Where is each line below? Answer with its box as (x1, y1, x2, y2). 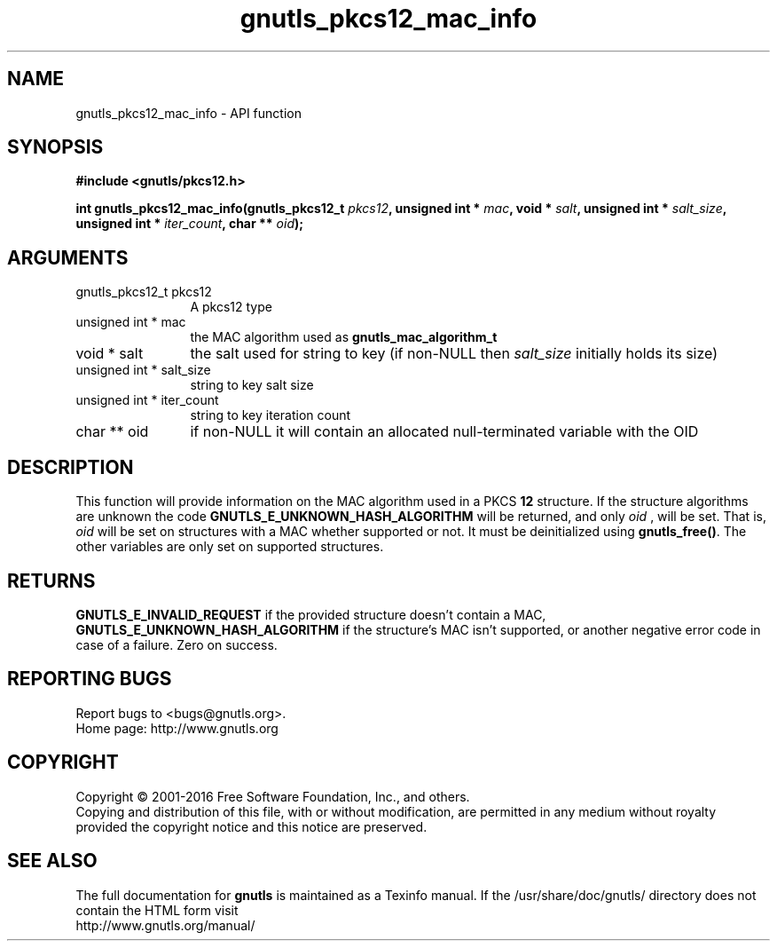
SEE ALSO (7, 849, 98, 873)
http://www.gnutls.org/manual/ (75, 917, 255, 933)
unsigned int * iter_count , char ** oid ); (75, 216, 304, 232)
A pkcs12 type (190, 299, 272, 315)
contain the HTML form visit (75, 902, 239, 918)
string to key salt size (190, 377, 314, 393)
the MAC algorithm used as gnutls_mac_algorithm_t (190, 329, 498, 345)
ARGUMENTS (7, 246, 129, 269)
